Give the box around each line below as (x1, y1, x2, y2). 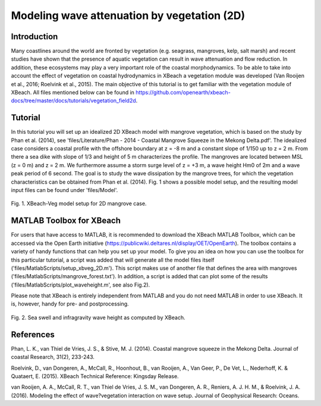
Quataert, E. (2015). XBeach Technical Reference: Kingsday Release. (11, 372, 179, 380)
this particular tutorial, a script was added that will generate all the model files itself (11, 256, 215, 263)
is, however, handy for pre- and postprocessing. (11, 300, 129, 307)
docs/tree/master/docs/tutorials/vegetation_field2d (11, 97, 136, 104)
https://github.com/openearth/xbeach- (136, 89, 231, 96)
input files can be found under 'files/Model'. (11, 187, 118, 194)
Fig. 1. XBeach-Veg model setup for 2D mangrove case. (11, 200, 147, 207)
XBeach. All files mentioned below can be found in (11, 89, 135, 96)
